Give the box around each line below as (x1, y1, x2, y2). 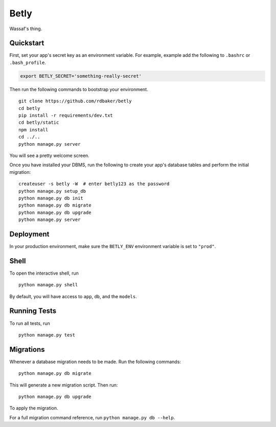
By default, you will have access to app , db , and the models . (9, 293, 137, 299)
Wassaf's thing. (9, 26, 42, 32)
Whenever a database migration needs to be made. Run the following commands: (9, 358, 181, 365)
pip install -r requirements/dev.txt (18, 113, 113, 118)
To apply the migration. (9, 405, 58, 411)
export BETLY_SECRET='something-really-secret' (20, 73, 142, 79)
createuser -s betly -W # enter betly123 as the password (18, 181, 170, 187)
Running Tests (9, 307, 56, 316)
